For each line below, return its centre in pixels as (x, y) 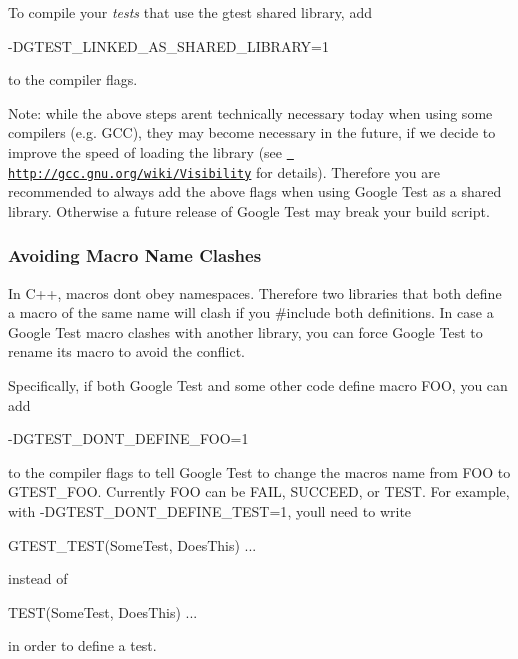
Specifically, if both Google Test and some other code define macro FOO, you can (258, 385)
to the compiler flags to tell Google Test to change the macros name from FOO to (259, 471)
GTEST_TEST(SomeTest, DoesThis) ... (132, 544)
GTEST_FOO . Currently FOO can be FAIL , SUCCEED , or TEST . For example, (259, 491)
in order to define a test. (82, 645)
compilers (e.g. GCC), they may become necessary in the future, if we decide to (252, 132)
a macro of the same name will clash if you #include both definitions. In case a (251, 312)
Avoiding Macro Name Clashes (135, 255)
